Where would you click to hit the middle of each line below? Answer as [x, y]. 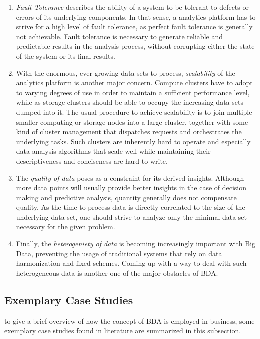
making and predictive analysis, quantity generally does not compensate [126, 197]
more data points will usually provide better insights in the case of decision [131, 188]
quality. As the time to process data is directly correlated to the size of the [131, 207]
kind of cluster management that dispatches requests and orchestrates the [129, 131]
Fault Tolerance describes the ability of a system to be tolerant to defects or [132, 7]
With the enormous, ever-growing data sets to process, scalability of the [125, 72]
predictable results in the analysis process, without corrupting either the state [135, 46]
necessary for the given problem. [65, 227]
